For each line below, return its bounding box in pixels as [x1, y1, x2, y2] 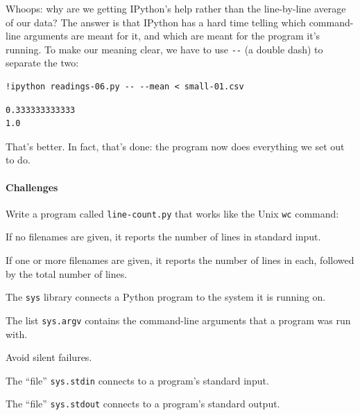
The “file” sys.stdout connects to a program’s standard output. [6, 396, 280, 411]
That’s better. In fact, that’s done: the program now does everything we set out [6, 139, 345, 153]
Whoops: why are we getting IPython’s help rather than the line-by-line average [6, 1, 346, 15]
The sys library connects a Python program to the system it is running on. [6, 290, 326, 304]
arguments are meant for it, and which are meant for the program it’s [24, 28, 320, 43]
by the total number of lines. [6, 266, 128, 281]
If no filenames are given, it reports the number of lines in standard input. [6, 229, 321, 244]
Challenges [6, 179, 58, 194]
